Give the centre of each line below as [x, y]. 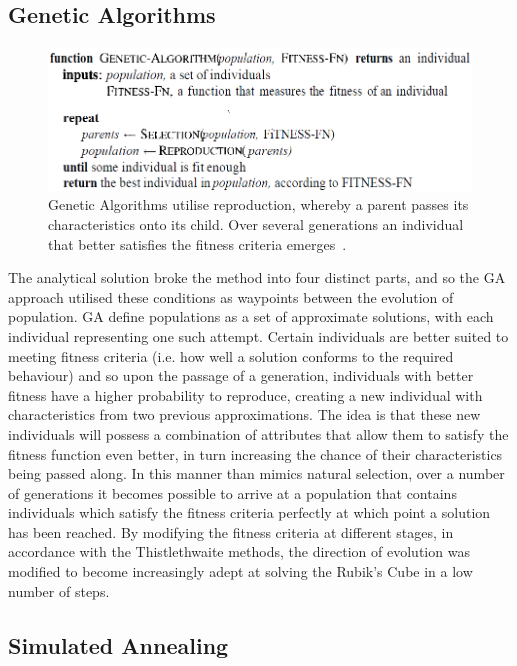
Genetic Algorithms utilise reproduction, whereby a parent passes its [258, 204]
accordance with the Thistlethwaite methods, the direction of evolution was [239, 551]
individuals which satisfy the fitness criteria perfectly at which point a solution [249, 512]
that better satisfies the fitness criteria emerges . [197, 243]
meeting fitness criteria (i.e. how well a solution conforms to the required [231, 355]
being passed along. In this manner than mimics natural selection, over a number [256, 473]
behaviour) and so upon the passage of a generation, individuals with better [241, 375]
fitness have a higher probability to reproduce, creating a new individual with [245, 394]
